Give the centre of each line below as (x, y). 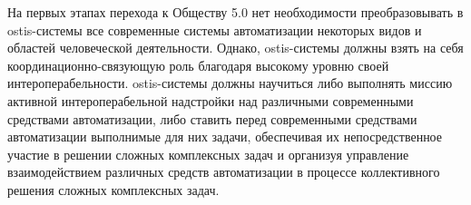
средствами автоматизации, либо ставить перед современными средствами (212, 118)
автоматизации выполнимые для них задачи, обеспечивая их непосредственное (225, 137)
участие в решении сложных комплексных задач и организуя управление (208, 154)
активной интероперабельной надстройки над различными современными (211, 100)
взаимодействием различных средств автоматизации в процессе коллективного (224, 172)
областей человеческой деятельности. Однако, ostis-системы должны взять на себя (235, 48)
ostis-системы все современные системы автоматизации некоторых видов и (215, 29)
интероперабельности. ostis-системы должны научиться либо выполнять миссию (230, 83)
